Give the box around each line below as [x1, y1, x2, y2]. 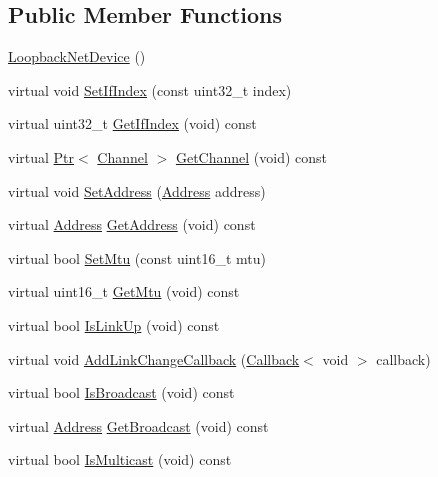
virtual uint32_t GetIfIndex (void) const [8, 113, 257, 134]
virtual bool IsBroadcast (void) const [8, 382, 235, 403]
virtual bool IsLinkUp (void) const [8, 314, 220, 335]
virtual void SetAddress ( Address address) [8, 180, 266, 201]
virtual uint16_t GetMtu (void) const [8, 281, 240, 302]
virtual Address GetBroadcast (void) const [8, 415, 269, 436]
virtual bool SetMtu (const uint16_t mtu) [8, 247, 267, 268]
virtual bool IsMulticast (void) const [8, 449, 232, 470]
